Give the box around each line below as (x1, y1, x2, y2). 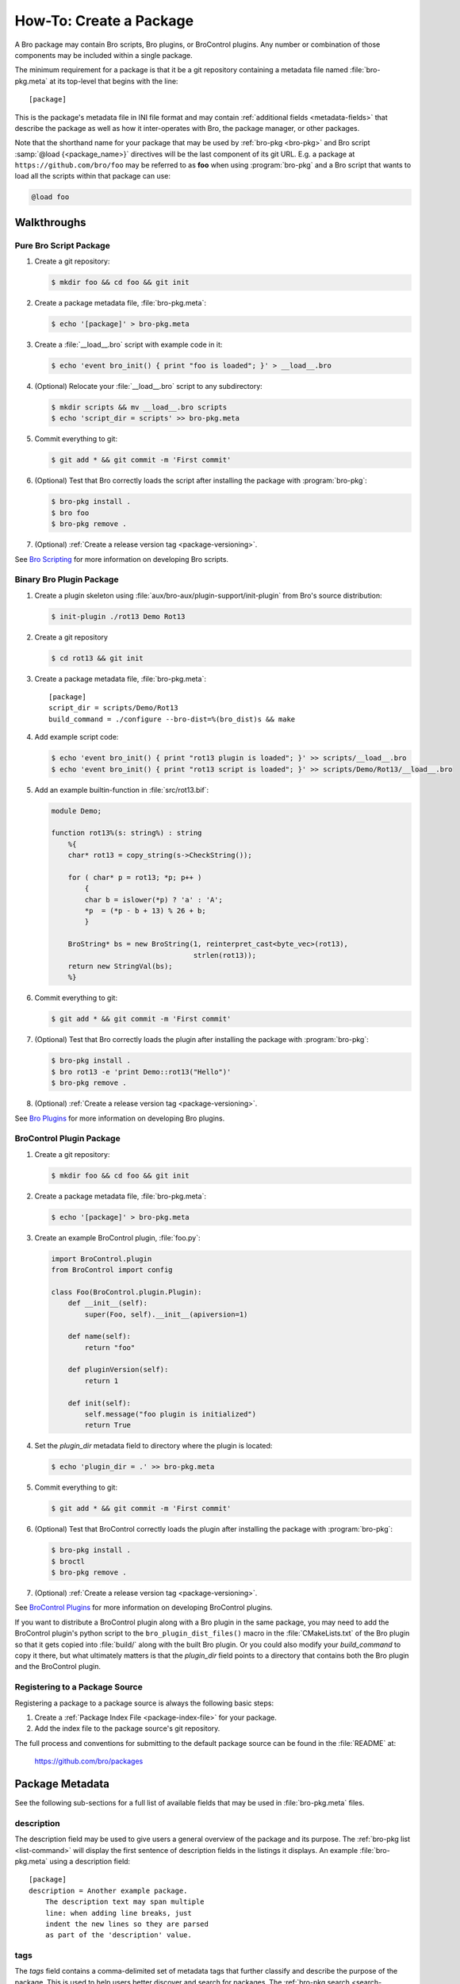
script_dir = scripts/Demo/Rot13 (48, 703, 178, 713)
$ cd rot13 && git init (51, 653, 144, 663)
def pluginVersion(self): (67, 1365, 169, 1375)
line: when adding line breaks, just (44, 1909, 192, 1917)
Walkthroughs (14, 215, 86, 229)
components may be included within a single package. (14, 50, 194, 60)
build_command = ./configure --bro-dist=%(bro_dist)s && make (48, 714, 296, 724)
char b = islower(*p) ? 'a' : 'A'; (84, 895, 224, 904)
